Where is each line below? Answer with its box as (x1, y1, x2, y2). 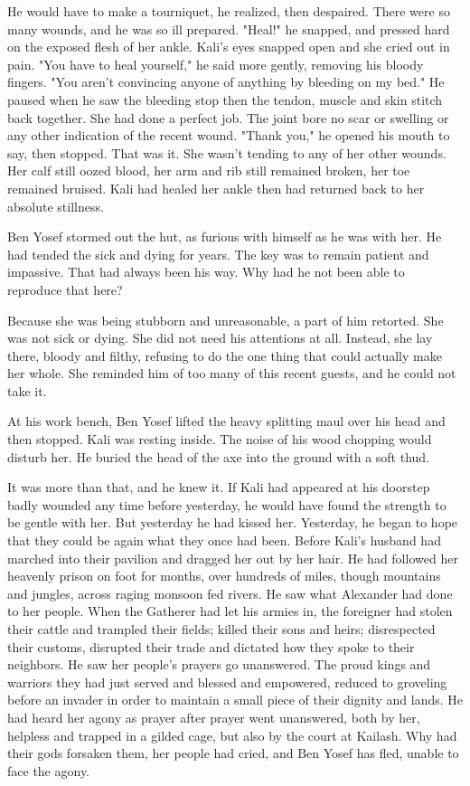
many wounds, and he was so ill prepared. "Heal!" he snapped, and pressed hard (7, 19, 450, 38)
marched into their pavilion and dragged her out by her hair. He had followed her (7, 548, 458, 567)
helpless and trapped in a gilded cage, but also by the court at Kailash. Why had (7, 725, 457, 744)
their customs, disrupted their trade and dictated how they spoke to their (7, 637, 415, 656)
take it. (7, 381, 47, 400)
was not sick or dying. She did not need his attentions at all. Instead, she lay (7, 328, 433, 347)
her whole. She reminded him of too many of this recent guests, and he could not (7, 364, 456, 383)
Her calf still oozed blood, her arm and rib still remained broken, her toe (7, 161, 410, 180)
